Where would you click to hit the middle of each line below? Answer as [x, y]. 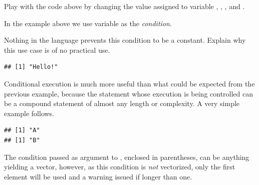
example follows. [29, 113]
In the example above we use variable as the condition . [88, 23]
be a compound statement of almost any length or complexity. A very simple [122, 103]
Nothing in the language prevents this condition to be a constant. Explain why [125, 40]
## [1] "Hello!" [31, 67]
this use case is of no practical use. [57, 50]
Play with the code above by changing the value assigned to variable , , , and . [124, 6]
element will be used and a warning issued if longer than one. [98, 176]
